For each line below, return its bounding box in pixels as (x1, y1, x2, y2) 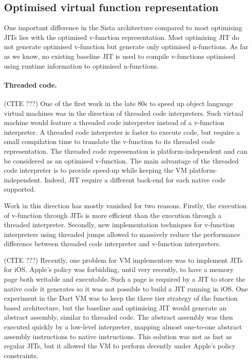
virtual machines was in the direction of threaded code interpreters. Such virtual (4, 108, 244, 118)
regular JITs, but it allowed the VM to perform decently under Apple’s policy (4, 341, 236, 351)
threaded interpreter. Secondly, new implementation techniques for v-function (4, 219, 235, 230)
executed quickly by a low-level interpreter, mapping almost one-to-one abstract (4, 322, 242, 332)
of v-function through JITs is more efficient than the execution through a (4, 210, 222, 220)
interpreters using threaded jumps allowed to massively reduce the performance (4, 229, 240, 239)
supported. (4, 184, 36, 194)
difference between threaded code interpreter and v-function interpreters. (4, 238, 221, 249)
